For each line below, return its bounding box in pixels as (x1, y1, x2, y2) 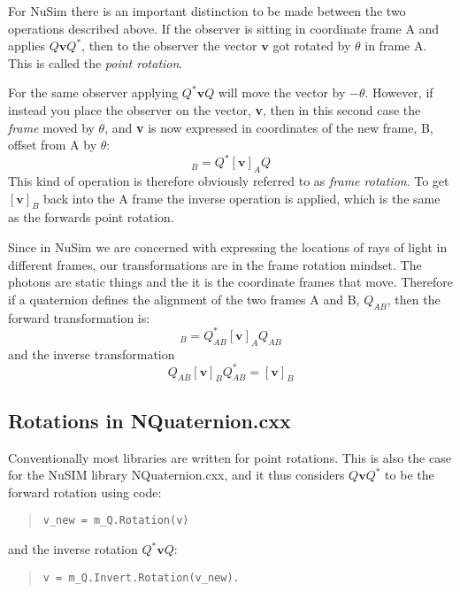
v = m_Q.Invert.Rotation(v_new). (42, 571, 240, 584)
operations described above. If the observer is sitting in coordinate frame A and (8, 19, 440, 37)
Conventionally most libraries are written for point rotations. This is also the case (8, 448, 451, 466)
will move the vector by (218, 83, 346, 102)
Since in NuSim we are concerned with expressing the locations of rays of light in (8, 238, 448, 257)
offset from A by (8, 135, 97, 154)
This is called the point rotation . (8, 53, 183, 72)
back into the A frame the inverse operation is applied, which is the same (43, 188, 441, 207)
